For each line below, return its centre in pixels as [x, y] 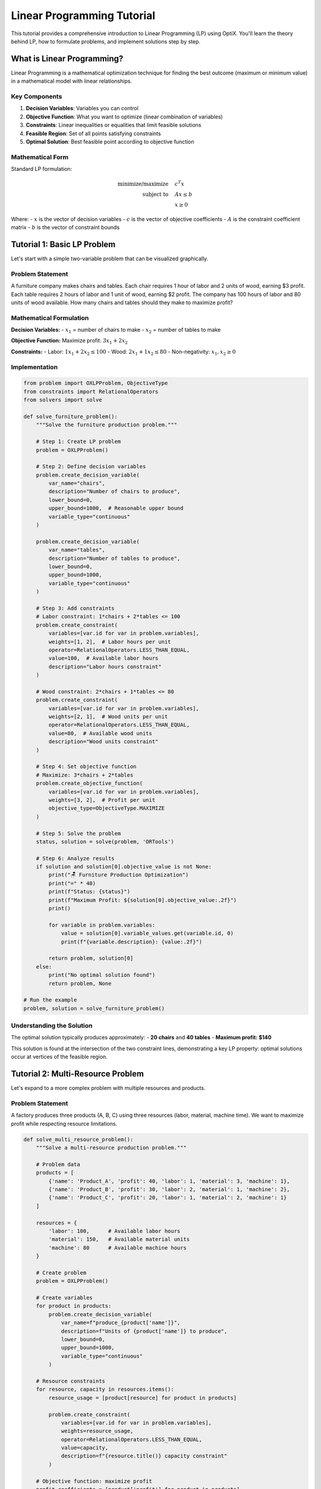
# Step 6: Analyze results [75, 858]
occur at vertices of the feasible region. [59, 1057]
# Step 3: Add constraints [75, 608]
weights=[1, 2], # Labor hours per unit [110, 641]
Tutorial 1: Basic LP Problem [63, 244]
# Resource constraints [70, 1381]
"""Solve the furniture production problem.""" [107, 425]
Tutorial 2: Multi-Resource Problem [77, 1074]
